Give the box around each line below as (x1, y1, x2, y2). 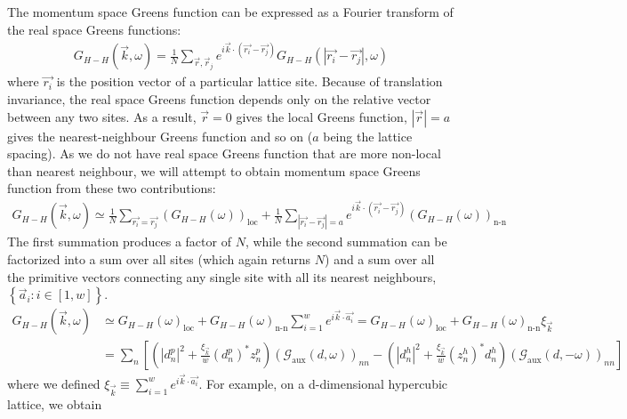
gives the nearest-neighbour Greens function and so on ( (7, 126, 313, 145)
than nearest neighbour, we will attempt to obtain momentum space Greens (7, 161, 421, 180)
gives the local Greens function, (236, 107, 407, 125)
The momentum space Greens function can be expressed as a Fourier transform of (7, 3, 454, 20)
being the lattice (323, 126, 413, 145)
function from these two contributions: (7, 179, 216, 197)
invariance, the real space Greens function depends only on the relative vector (7, 89, 431, 108)
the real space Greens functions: (7, 20, 181, 38)
